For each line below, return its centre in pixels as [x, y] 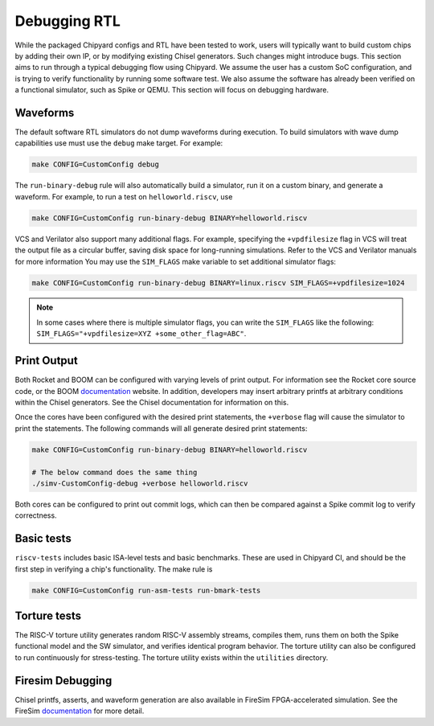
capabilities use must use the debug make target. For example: [119, 143]
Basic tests [43, 539]
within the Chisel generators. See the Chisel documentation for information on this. [152, 402]
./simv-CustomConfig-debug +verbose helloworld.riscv [140, 483]
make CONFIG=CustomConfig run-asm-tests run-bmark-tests [146, 590]
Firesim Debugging [63, 681]
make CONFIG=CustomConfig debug [96, 164]
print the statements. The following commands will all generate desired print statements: [161, 428]
